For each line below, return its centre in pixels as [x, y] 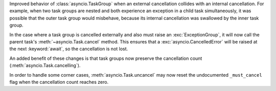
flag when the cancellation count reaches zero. [59, 82]
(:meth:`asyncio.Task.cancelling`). [45, 65]
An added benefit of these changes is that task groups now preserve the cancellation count [106, 58]
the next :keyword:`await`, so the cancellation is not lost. [69, 49]
